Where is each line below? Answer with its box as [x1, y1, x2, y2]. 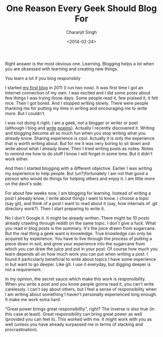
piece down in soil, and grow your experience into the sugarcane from [5, 241, 146, 246]
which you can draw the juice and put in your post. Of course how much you [5, 246, 158, 252]
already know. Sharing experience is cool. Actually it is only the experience [5, 135, 155, 141]
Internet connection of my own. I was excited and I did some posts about [5, 90, 150, 96]
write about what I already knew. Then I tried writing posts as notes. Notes [5, 145, 154, 151]
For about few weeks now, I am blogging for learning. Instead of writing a [5, 190, 151, 196]
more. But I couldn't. [5, 110, 46, 116]
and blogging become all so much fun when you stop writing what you [5, 130, 146, 136]
